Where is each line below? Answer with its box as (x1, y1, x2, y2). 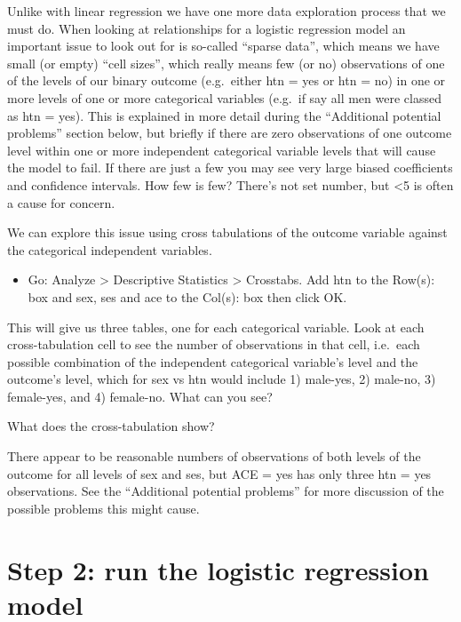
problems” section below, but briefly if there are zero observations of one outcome (7, 124, 452, 142)
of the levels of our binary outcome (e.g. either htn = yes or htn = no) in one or (7, 71, 446, 90)
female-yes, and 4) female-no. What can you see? (7, 387, 273, 405)
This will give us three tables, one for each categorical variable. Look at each (7, 317, 425, 336)
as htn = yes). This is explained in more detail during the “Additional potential (7, 106, 441, 124)
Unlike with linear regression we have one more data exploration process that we (7, 2, 446, 20)
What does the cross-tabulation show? (7, 417, 215, 435)
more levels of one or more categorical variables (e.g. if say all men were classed (7, 88, 441, 107)
